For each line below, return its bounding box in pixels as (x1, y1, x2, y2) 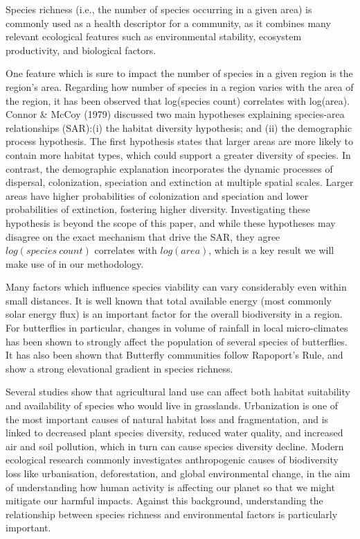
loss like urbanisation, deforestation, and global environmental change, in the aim (6, 466, 350, 480)
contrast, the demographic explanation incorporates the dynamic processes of (6, 161, 333, 176)
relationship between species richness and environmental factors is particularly (6, 506, 338, 521)
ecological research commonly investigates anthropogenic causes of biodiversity (6, 452, 339, 467)
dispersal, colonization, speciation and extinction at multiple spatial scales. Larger (6, 175, 354, 189)
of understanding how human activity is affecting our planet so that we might (6, 479, 335, 494)
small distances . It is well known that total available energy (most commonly (6, 293, 332, 307)
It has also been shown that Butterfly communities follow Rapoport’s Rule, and (6, 348, 343, 362)
